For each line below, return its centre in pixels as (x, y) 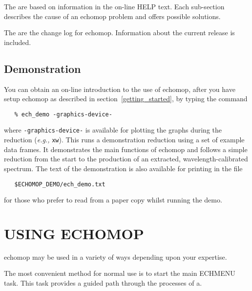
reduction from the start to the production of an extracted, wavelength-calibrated (126, 159)
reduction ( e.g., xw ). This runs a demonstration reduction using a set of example (124, 140)
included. (18, 42)
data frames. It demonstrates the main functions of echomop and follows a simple (126, 149)
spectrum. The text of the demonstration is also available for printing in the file (123, 168)
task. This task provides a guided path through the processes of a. (103, 283)
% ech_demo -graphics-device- (63, 114)
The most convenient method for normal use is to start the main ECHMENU (120, 273)
